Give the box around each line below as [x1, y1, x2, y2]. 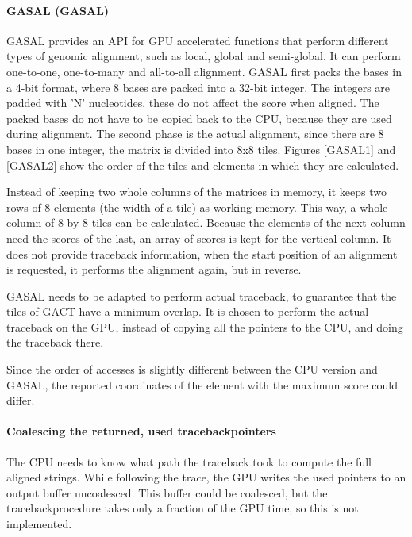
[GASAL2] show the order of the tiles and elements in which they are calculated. [6, 156, 399, 173]
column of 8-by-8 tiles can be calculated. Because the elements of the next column [6, 214, 406, 231]
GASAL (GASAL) [6, 2, 110, 18]
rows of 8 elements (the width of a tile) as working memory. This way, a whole [6, 198, 388, 215]
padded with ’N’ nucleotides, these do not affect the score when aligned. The [6, 94, 379, 111]
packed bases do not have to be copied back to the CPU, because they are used [6, 109, 392, 126]
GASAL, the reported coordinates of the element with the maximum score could [6, 376, 398, 393]
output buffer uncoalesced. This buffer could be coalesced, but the [6, 484, 328, 501]
